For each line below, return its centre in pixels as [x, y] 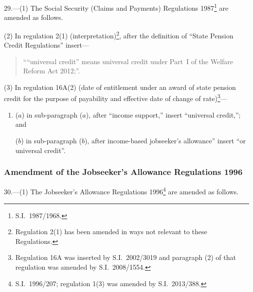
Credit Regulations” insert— [47, 45]
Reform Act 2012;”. [52, 71]
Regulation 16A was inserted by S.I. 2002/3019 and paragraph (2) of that [126, 257]
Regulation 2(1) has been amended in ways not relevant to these [111, 232]
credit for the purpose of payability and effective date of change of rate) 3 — [116, 98]
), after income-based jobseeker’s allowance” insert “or [165, 140]
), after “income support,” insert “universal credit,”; [163, 114]
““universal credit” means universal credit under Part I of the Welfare [128, 61]
